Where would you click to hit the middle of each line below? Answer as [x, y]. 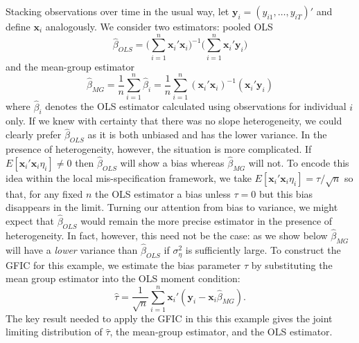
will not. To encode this [299, 162]
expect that [30, 221]
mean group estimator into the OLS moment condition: [123, 278]
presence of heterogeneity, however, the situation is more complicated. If [159, 149]
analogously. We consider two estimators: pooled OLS [159, 26]
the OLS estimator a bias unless [163, 193]
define [18, 26]
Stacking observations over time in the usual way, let [117, 11]
